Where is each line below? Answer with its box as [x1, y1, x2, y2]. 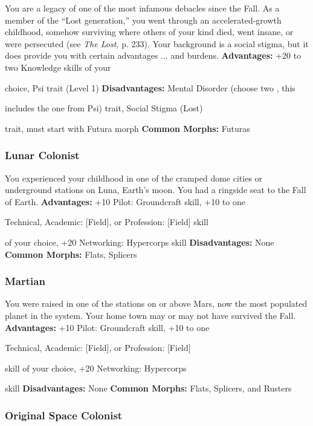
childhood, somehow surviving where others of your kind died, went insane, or [5, 25, 294, 38]
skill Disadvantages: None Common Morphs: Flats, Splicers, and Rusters [5, 382, 292, 395]
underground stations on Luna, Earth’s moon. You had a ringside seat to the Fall [5, 183, 306, 196]
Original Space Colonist [5, 407, 123, 422]
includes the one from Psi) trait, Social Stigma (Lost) [5, 102, 203, 114]
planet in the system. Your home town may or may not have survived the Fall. [5, 309, 296, 321]
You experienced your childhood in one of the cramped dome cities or [5, 171, 263, 184]
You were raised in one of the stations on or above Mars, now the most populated [5, 297, 308, 310]
